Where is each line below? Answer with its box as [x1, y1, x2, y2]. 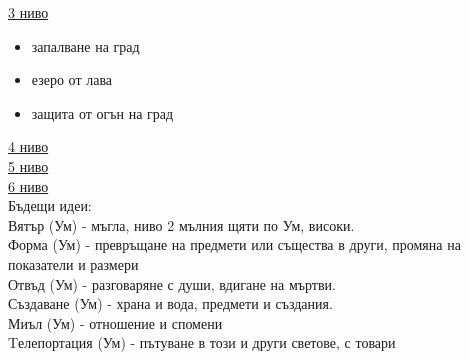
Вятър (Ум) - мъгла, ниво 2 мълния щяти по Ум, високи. [8, 214, 355, 235]
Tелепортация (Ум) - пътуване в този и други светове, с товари [8, 332, 396, 353]
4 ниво [8, 136, 49, 157]
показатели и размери [8, 253, 139, 274]
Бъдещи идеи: [8, 195, 92, 216]
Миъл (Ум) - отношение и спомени [8, 312, 223, 333]
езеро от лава [31, 69, 113, 90]
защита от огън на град [31, 102, 174, 123]
